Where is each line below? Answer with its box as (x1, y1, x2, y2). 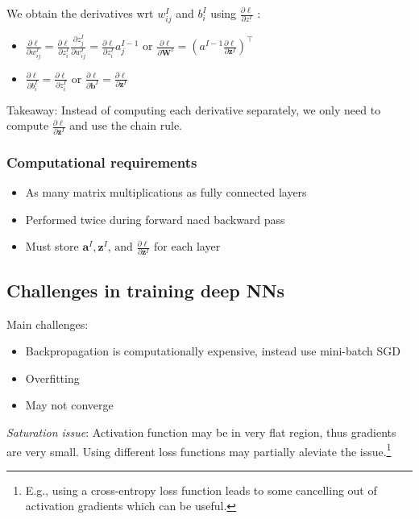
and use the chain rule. (69, 117, 183, 134)
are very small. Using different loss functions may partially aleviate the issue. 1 (6, 440, 392, 459)
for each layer (154, 238, 221, 255)
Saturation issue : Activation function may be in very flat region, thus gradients (6, 423, 396, 440)
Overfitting (25, 369, 80, 386)
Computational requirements (6, 152, 197, 172)
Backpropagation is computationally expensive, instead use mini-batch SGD (25, 343, 400, 359)
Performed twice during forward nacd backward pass (25, 210, 285, 227)
